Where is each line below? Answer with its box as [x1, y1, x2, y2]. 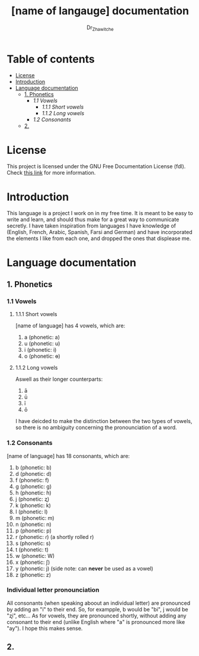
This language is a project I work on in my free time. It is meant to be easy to [7, 210, 193, 217]
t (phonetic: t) [15, 545, 49, 553]
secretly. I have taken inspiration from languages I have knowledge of [7, 222, 176, 229]
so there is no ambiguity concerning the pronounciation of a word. [15, 424, 177, 431]
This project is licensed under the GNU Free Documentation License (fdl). [7, 163, 186, 170]
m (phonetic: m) [15, 514, 55, 521]
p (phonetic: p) [15, 527, 52, 534]
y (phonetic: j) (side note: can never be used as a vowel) [15, 564, 153, 572]
